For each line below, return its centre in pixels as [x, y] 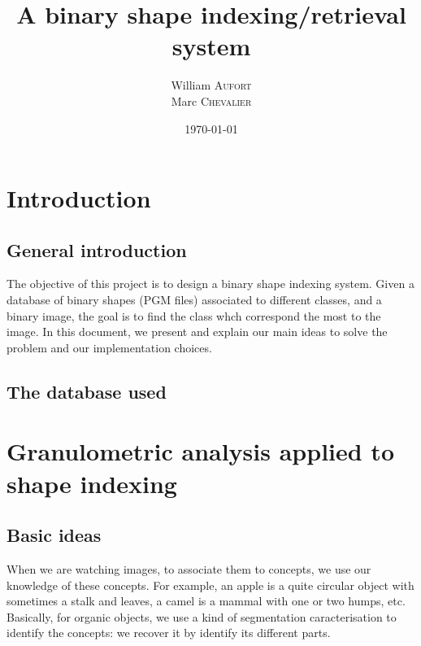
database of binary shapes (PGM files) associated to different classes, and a [194, 300]
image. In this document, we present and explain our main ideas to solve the [197, 332]
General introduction [97, 249]
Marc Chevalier [211, 100]
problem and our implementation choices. [109, 347]
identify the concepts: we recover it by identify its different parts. [169, 633]
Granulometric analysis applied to [200, 451]
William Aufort [211, 85]
